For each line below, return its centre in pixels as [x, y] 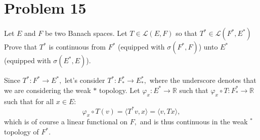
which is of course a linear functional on [66, 122]
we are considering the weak [48, 90]
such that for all [29, 101]
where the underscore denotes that [203, 80]
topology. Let [119, 90]
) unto [208, 47]
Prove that [21, 47]
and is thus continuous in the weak [194, 122]
